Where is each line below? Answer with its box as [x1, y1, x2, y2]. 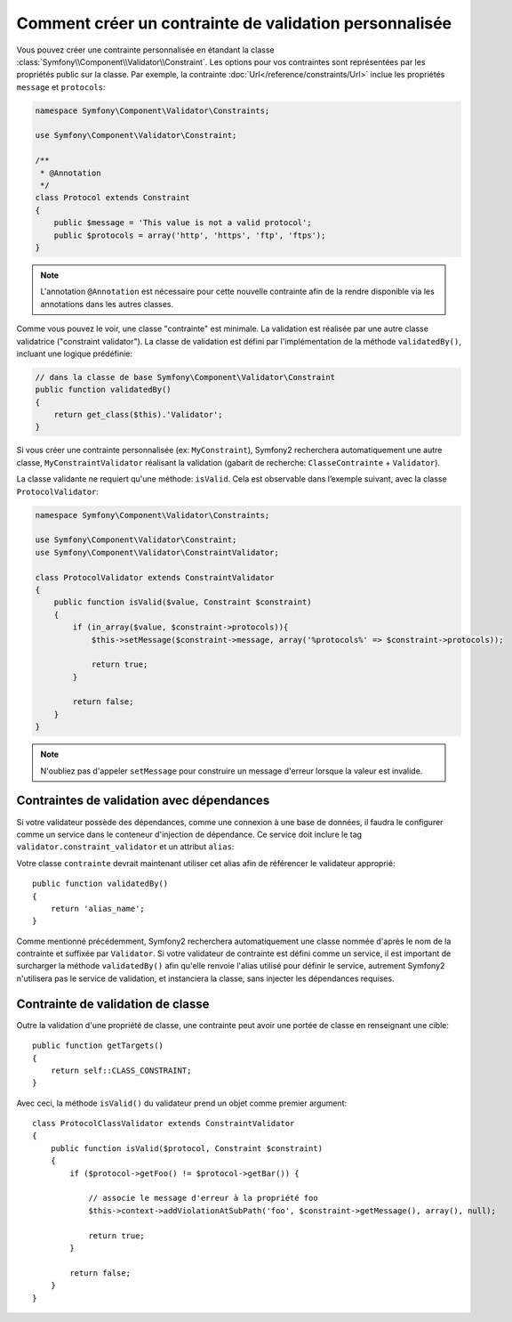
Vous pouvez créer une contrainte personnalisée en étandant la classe [16, 45, 275, 55]
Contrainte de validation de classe [16, 996, 210, 1011]
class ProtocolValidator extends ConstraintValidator [35, 572, 275, 582]
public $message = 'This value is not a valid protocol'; [53, 218, 312, 228]
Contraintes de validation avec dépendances [16, 793, 270, 808]
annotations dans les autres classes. [40, 298, 174, 309]
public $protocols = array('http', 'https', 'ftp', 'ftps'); [53, 230, 326, 240]
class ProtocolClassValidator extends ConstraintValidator [32, 1118, 295, 1129]
